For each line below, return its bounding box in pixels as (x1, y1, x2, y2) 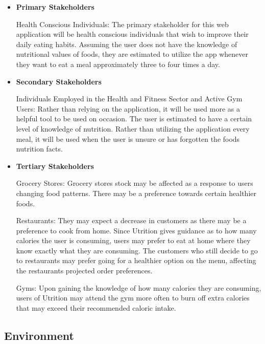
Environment (4, 327, 74, 343)
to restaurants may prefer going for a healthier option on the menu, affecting (16, 255, 256, 266)
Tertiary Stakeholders (16, 160, 94, 171)
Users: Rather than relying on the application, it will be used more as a (16, 103, 240, 114)
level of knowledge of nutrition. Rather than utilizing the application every (16, 123, 250, 134)
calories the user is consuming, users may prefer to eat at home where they (16, 235, 251, 246)
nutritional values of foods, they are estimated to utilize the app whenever (16, 49, 248, 59)
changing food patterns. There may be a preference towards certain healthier (16, 187, 256, 198)
